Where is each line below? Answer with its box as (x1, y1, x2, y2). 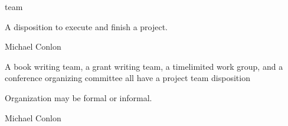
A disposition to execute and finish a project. (5, 20, 168, 33)
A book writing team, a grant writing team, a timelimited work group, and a (5, 60, 283, 72)
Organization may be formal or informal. (5, 91, 152, 104)
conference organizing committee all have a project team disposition (5, 72, 250, 84)
